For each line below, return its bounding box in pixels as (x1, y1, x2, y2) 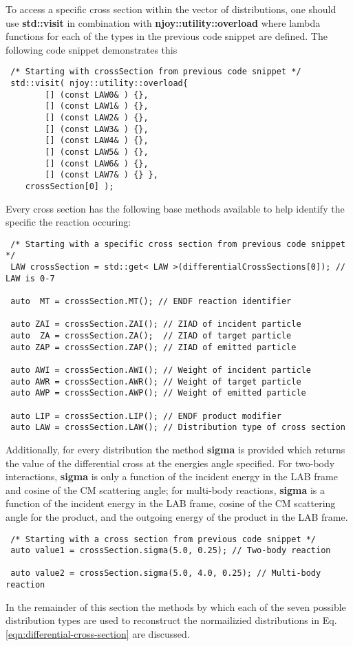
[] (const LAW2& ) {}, (45, 113, 149, 122)
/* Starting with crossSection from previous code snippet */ (10, 67, 301, 77)
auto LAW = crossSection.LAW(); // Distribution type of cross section (10, 422, 345, 433)
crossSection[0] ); (25, 181, 114, 191)
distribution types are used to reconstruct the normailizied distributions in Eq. (6, 613, 337, 627)
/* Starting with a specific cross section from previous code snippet (10, 239, 345, 249)
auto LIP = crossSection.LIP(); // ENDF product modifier (10, 411, 281, 421)
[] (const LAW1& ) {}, (45, 101, 149, 111)
